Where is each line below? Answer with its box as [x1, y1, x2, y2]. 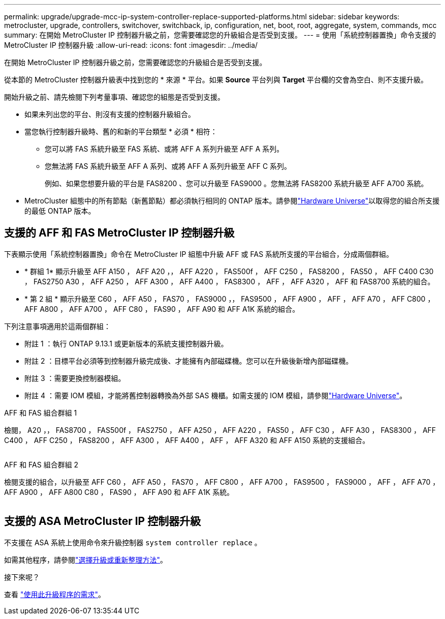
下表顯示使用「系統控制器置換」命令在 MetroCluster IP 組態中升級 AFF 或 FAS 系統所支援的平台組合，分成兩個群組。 [4, 249, 394, 258]
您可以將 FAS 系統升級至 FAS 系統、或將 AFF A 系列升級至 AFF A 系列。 [45, 144, 284, 153]
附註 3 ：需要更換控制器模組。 [24, 373, 125, 382]
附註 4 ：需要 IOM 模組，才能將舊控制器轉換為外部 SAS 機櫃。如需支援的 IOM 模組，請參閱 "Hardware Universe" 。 [24, 391, 407, 400]
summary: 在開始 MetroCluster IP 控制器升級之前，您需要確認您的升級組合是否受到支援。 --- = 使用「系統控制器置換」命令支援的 [4, 31, 436, 39]
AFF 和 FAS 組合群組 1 [4, 408, 77, 417]
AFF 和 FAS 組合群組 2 [4, 460, 79, 469]
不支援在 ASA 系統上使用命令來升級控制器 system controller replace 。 [4, 538, 262, 547]
